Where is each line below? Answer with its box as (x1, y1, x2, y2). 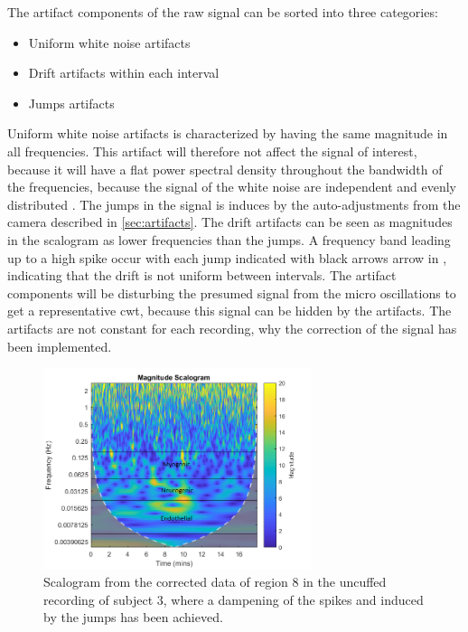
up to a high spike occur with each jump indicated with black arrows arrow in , (7, 248, 447, 267)
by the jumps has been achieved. (43, 608, 223, 627)
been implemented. (7, 336, 112, 355)
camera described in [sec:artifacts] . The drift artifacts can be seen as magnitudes (7, 212, 453, 231)
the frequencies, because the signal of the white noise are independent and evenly (7, 177, 456, 196)
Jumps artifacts (28, 93, 115, 112)
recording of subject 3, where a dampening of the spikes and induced (43, 590, 424, 608)
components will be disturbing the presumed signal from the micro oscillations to (7, 283, 456, 302)
